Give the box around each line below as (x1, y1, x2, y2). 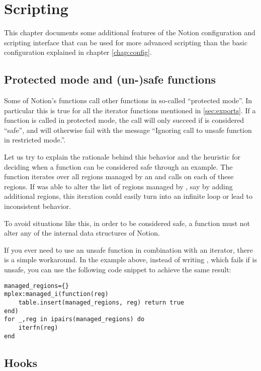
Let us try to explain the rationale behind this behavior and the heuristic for (4, 152, 241, 162)
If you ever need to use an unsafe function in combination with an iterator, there (4, 244, 253, 255)
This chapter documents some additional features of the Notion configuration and (4, 27, 255, 38)
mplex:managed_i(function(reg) (4, 290, 109, 298)
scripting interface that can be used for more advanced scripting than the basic (4, 37, 247, 47)
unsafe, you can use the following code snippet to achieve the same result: (4, 264, 231, 275)
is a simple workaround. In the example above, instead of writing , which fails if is (4, 254, 257, 265)
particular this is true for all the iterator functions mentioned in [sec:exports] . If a (4, 105, 256, 115)
